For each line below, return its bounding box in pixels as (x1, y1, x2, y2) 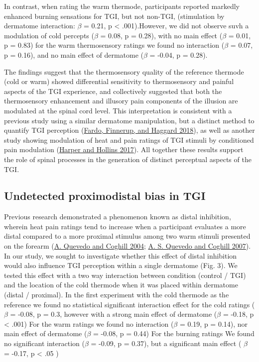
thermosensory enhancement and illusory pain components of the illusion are (4, 95, 238, 106)
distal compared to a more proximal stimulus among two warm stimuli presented (4, 231, 251, 241)
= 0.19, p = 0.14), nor (179, 318, 248, 329)
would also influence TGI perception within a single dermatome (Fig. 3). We (4, 260, 238, 271)
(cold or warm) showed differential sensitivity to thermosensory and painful (4, 76, 234, 87)
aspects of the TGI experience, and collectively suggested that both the (4, 86, 222, 96)
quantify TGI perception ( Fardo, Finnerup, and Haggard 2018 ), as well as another (4, 125, 255, 135)
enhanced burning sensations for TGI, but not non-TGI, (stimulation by (4, 10, 225, 21)
